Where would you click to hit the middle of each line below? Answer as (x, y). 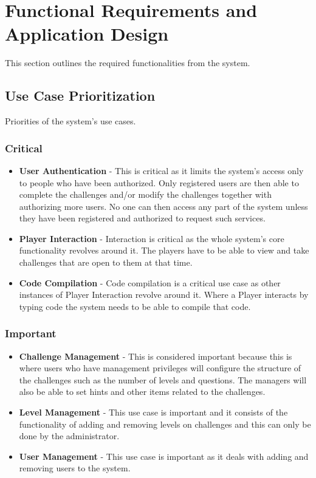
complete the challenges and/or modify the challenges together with (145, 194)
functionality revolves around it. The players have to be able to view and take (164, 250)
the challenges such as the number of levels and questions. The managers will (163, 379)
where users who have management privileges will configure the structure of (160, 368)
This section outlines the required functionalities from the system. (128, 63)
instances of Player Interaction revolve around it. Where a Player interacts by (164, 295)
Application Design (87, 34)
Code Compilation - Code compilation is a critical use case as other (150, 282)
